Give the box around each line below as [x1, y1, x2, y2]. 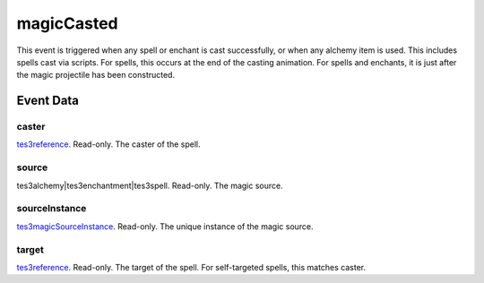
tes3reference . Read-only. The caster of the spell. [16, 139, 201, 150]
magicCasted [16, 13, 118, 33]
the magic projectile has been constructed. [16, 70, 175, 81]
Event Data [16, 93, 80, 108]
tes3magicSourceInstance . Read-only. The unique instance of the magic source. [16, 220, 314, 232]
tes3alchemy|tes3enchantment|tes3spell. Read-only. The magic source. [16, 180, 283, 191]
